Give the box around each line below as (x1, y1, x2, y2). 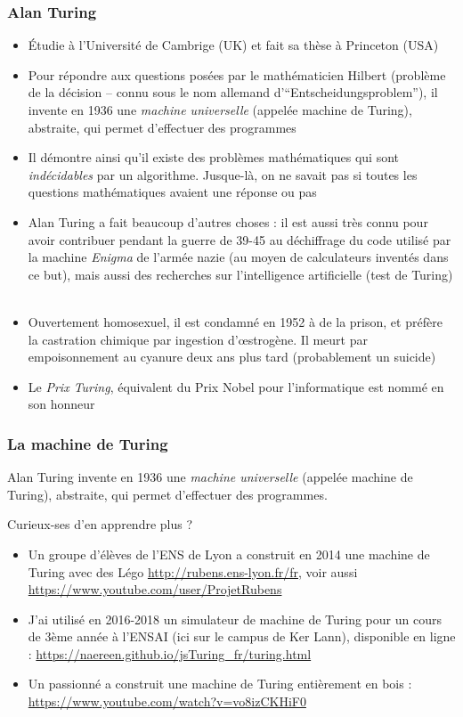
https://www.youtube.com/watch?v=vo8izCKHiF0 (28, 692, 306, 711)
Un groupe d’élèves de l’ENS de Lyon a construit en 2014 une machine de (28, 544, 430, 563)
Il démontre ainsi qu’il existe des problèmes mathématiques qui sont (28, 148, 400, 167)
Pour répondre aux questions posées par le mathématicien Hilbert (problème (28, 65, 446, 84)
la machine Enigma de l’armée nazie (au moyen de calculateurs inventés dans (28, 248, 449, 266)
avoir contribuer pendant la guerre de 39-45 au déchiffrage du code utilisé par (28, 230, 451, 249)
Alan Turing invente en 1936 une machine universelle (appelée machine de (7, 468, 413, 486)
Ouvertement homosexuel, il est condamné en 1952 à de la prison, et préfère (28, 312, 443, 330)
